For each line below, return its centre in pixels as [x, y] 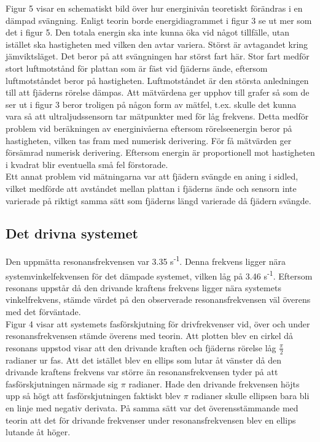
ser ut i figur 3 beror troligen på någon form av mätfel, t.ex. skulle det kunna [151, 104]
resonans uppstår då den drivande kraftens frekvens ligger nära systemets [143, 287]
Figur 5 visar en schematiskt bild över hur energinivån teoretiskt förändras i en [154, 8]
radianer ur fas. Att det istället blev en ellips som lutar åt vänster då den [143, 360]
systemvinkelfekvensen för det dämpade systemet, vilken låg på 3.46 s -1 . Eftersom [159, 275]
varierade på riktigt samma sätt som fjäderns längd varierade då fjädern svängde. [158, 200]
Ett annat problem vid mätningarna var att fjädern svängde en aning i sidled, [152, 176]
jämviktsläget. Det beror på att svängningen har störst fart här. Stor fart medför [158, 56]
